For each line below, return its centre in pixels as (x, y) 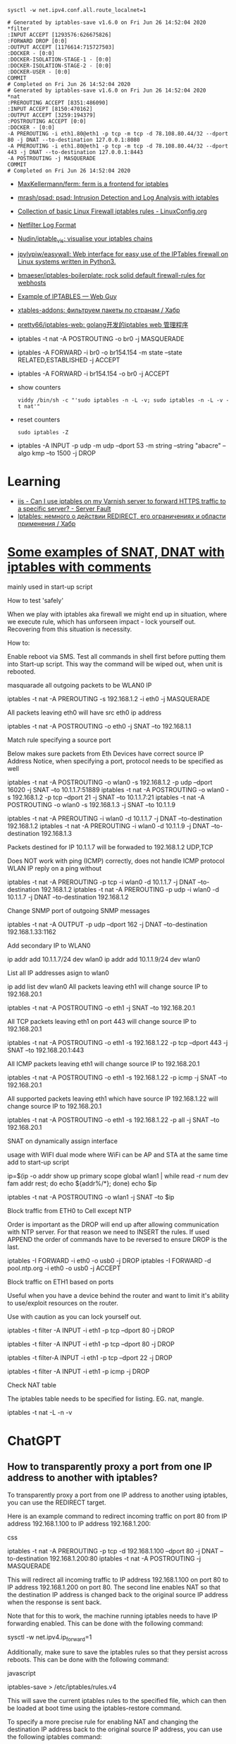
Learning (34, 481)
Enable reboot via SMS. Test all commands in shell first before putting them (117, 656)
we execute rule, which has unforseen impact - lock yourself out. (101, 621)
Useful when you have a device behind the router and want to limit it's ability (118, 1295)
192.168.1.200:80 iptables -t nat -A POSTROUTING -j (125, 1558)
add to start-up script (38, 1162)
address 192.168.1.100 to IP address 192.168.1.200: (79, 1523)
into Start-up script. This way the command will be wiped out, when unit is (115, 664)
